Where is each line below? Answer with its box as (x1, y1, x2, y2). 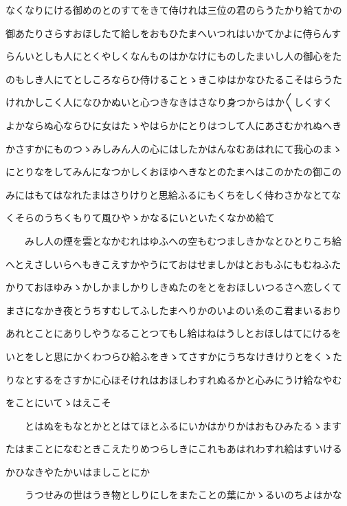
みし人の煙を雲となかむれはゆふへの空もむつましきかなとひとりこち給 (24, 233, 342, 247)
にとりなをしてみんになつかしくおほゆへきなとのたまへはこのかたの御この (5, 164, 342, 179)
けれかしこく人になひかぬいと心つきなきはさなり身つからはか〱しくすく (5, 95, 333, 109)
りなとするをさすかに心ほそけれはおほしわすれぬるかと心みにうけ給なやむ (5, 372, 342, 386)
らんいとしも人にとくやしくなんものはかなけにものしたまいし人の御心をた (5, 49, 342, 63)
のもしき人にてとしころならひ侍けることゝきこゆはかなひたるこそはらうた (5, 71, 342, 86)
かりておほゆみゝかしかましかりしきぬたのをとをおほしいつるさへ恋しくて (5, 280, 342, 294)
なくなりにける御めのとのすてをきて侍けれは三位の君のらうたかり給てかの (5, 3, 342, 16)
